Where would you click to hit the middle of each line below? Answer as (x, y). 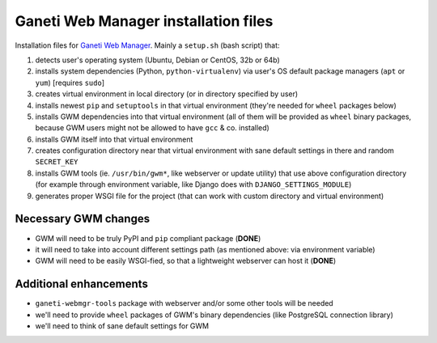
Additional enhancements (82, 284)
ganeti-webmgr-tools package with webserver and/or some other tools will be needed (184, 303)
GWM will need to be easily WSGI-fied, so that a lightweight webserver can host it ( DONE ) (186, 261)
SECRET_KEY (57, 162)
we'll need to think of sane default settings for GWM (122, 326)
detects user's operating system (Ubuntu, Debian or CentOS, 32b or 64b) (158, 60)
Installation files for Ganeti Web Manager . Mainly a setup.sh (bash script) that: (147, 45)
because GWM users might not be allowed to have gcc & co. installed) (153, 128)
